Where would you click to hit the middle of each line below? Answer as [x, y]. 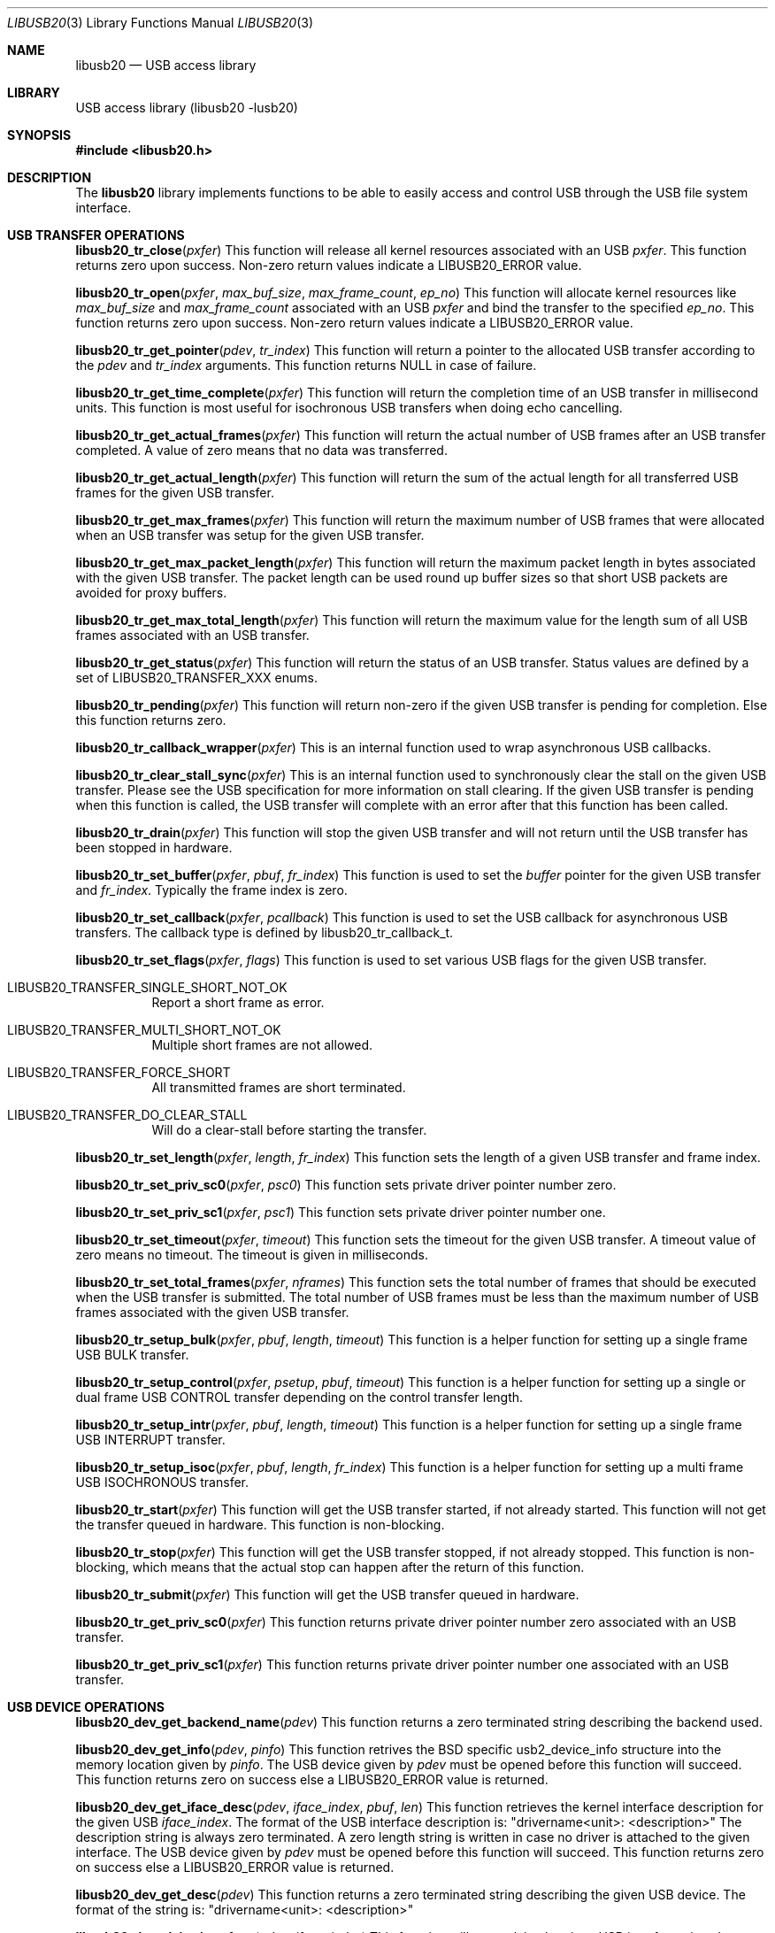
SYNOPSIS [39, 135]
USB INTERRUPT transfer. [150, 1440]
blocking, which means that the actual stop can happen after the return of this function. [330, 1567]
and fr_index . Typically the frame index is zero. [211, 890]
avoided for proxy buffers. [151, 593]
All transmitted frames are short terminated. [279, 1087]
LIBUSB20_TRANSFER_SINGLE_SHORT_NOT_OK [147, 987]
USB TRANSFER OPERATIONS [96, 235]
